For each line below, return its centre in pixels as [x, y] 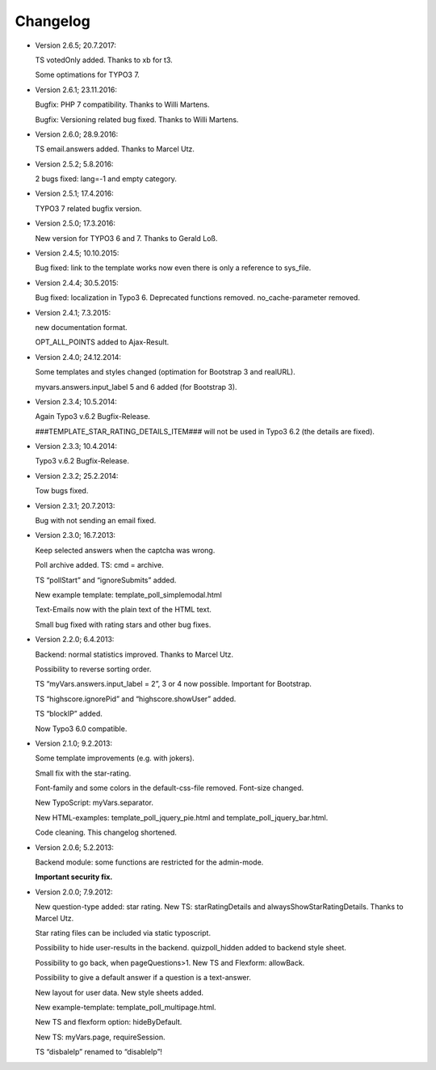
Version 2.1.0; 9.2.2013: [74, 743]
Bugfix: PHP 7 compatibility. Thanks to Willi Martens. [122, 104]
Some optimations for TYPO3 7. [88, 75]
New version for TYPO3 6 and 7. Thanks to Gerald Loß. [126, 238]
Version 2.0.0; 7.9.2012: [74, 892]
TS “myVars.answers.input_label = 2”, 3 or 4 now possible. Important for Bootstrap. [174, 684]
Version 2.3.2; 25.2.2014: [77, 476]
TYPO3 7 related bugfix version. [88, 208]
